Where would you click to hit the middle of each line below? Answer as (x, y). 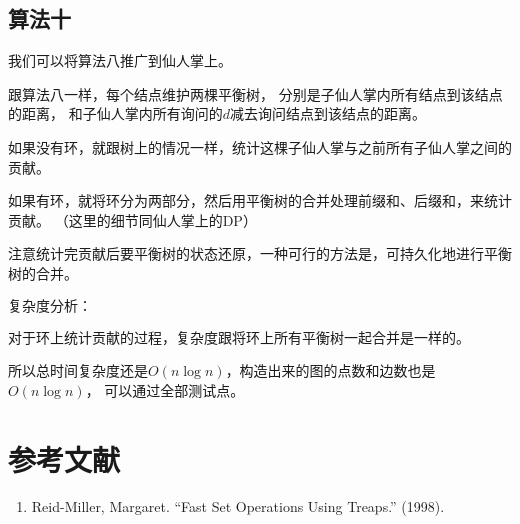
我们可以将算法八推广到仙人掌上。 (120, 60)
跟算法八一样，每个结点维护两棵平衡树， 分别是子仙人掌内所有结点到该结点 (255, 93)
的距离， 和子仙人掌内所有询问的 (115, 113)
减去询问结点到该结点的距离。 (327, 113)
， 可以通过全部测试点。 (165, 389)
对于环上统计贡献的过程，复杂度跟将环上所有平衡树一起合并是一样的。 (239, 336)
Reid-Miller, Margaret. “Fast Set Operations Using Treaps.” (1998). (238, 506)
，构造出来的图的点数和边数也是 (330, 370)
